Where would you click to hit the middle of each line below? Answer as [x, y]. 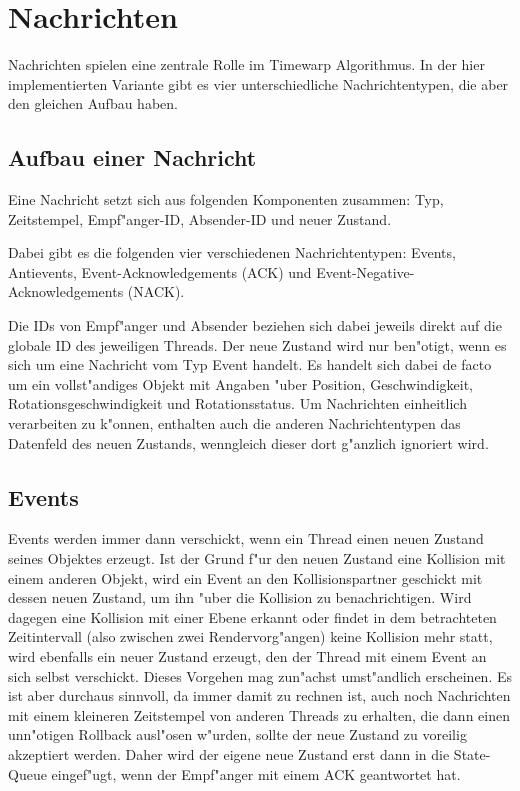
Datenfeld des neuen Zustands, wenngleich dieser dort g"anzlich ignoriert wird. [248, 442]
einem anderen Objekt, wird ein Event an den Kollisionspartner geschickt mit [245, 577]
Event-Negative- [365, 271]
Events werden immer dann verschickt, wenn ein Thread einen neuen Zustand [246, 538]
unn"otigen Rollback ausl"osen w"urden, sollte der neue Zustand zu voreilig [237, 734]
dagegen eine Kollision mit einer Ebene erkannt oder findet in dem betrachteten [252, 616]
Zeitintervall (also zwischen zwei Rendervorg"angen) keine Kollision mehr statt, [250, 636]
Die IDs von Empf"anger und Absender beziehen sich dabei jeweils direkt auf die [255, 325]
